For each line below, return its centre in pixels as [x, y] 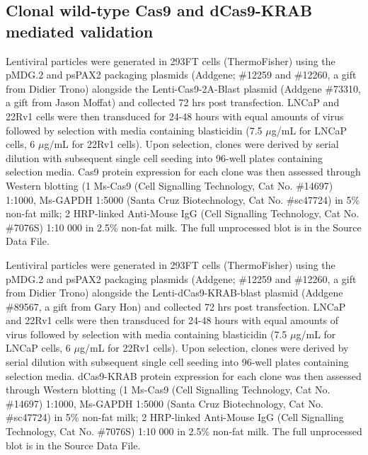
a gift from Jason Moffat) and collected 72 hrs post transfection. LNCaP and [173, 102]
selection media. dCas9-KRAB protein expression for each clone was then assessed [184, 375]
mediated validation [80, 31]
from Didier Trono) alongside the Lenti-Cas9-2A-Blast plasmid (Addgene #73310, [183, 88]
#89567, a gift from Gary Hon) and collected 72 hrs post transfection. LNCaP [176, 306]
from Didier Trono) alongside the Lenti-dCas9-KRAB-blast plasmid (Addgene [174, 293]
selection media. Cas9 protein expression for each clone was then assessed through [183, 172]
